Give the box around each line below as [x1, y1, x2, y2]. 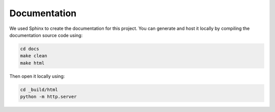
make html [20, 60, 45, 66]
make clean [20, 53, 47, 59]
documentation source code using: [9, 32, 83, 38]
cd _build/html [20, 87, 58, 92]
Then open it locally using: [9, 73, 65, 79]
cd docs [20, 46, 39, 52]
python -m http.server [20, 94, 77, 100]
